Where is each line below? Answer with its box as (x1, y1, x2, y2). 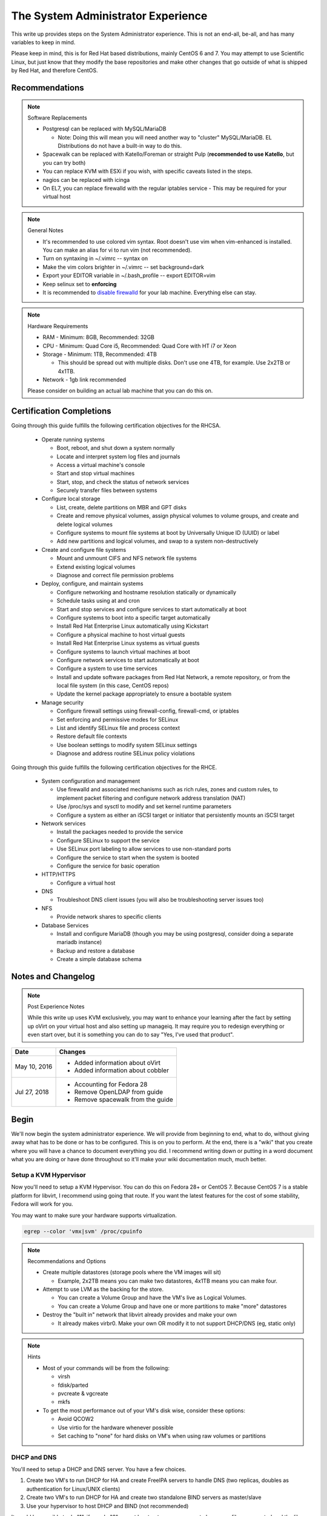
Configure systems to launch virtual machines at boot (56, 648, 190, 655)
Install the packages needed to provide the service (56, 828, 183, 836)
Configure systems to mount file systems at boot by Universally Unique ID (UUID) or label (56, 529, 280, 537)
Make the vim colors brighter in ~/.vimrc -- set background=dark (42, 263, 204, 270)
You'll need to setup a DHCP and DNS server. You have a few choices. (11, 1466, 187, 1473)
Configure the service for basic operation (56, 862, 160, 870)
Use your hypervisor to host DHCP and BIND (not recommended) (26, 1502, 189, 1509)
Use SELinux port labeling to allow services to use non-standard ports (56, 845, 231, 853)
